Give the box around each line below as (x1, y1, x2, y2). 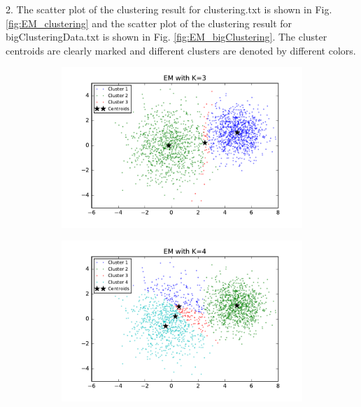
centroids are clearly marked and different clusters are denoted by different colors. (6, 43, 356, 57)
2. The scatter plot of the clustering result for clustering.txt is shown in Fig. (6, 2, 332, 16)
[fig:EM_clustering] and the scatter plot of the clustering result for (6, 15, 292, 30)
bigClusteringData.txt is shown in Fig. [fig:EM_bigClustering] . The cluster (6, 29, 327, 44)
